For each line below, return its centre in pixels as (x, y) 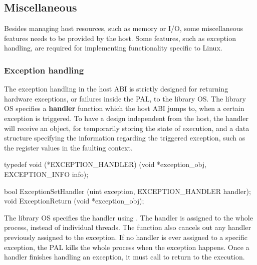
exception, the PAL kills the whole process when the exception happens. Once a (127, 247)
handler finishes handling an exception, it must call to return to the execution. (124, 257)
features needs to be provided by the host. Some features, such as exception (120, 38)
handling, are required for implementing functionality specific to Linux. (113, 48)
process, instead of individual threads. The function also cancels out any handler (127, 227)
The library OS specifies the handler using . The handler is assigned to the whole (128, 217)
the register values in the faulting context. (68, 147)
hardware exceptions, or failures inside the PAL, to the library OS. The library (125, 98)
